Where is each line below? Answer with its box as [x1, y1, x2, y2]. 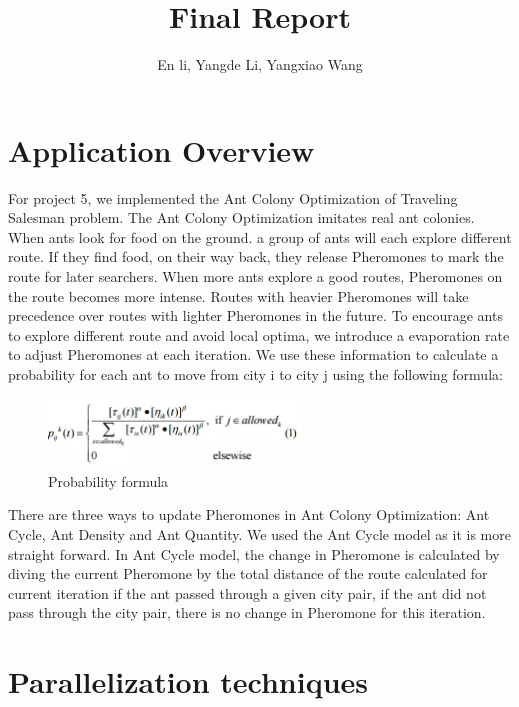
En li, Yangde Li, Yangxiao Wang [157, 54, 363, 75]
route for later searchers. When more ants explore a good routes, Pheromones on [8, 266, 503, 287]
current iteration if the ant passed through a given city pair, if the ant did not [8, 582, 487, 603]
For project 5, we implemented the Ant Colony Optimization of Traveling [8, 187, 458, 208]
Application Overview [8, 129, 315, 170]
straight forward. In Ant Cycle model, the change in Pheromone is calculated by [8, 543, 500, 564]
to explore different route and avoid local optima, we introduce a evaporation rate [8, 324, 510, 345]
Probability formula [48, 470, 169, 491]
